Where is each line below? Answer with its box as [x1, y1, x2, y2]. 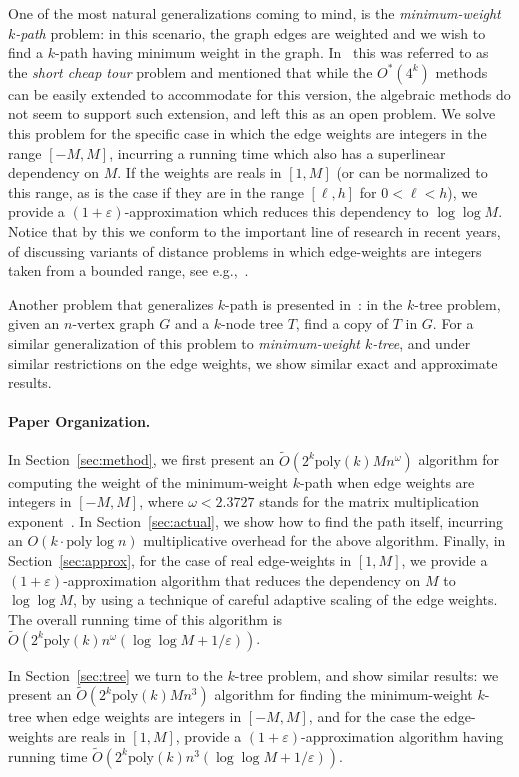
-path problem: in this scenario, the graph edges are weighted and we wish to [15, 22, 486, 43]
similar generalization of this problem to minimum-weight [8, 332, 360, 353]
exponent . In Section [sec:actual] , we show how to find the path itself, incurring [8, 510, 504, 531]
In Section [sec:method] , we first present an [8, 449, 275, 470]
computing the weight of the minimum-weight [8, 471, 288, 492]
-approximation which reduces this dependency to [124, 201, 429, 222]
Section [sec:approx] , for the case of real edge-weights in [8, 550, 352, 571]
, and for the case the [308, 706, 440, 727]
